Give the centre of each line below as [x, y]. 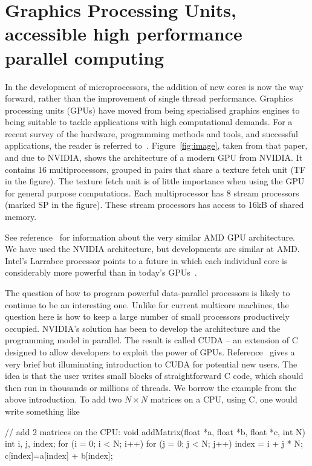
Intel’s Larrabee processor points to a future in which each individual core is [146, 260]
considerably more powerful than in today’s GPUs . [101, 272]
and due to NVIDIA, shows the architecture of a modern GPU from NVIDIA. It [154, 157]
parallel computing [85, 57]
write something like [42, 411]
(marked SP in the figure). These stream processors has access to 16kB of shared [154, 205]
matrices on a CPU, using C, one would [224, 399]
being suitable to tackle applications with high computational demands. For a [149, 122]
